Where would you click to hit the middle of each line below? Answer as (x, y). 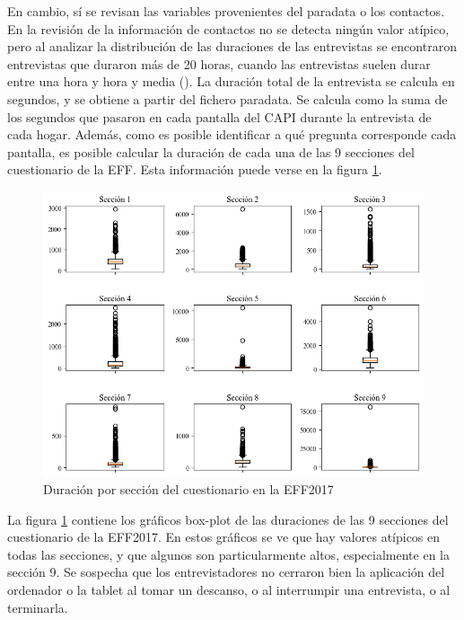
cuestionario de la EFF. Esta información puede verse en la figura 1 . (195, 169)
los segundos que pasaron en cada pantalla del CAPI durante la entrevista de (219, 116)
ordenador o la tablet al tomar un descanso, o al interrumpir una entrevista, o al (229, 590)
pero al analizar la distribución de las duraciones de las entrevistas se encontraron (232, 46)
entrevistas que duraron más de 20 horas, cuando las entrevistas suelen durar (219, 63)
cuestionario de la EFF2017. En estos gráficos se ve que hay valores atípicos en (224, 537)
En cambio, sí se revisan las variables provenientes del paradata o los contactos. (226, 11)
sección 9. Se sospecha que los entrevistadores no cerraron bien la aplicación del (226, 572)
